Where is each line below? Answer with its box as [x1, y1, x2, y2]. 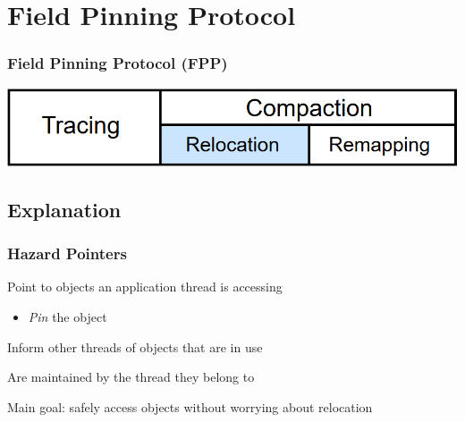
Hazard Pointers [7, 242, 127, 265]
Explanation [7, 195, 122, 223]
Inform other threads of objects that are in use [7, 337, 263, 356]
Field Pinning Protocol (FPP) [7, 52, 228, 74]
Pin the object [28, 307, 107, 325]
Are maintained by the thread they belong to [7, 367, 255, 386]
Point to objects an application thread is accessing [7, 277, 283, 296]
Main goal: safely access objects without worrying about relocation [7, 397, 373, 416]
